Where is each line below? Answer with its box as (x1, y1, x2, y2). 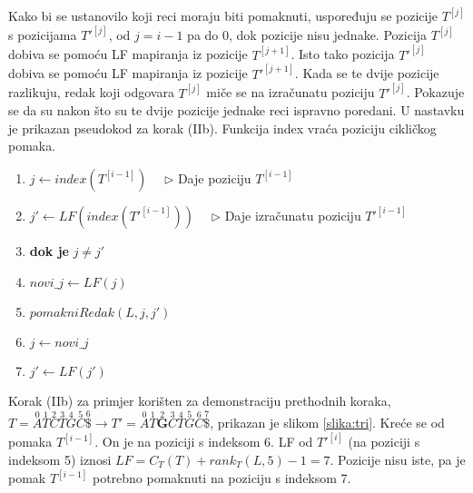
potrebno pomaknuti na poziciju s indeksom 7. (92, 468, 351, 487)
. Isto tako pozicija (291, 44, 395, 64)
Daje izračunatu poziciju (224, 205, 361, 224)
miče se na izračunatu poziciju (206, 83, 375, 102)
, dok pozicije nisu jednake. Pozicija (229, 25, 428, 44)
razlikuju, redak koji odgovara (8, 83, 174, 102)
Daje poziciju (177, 168, 251, 187)
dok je (29, 241, 69, 260)
